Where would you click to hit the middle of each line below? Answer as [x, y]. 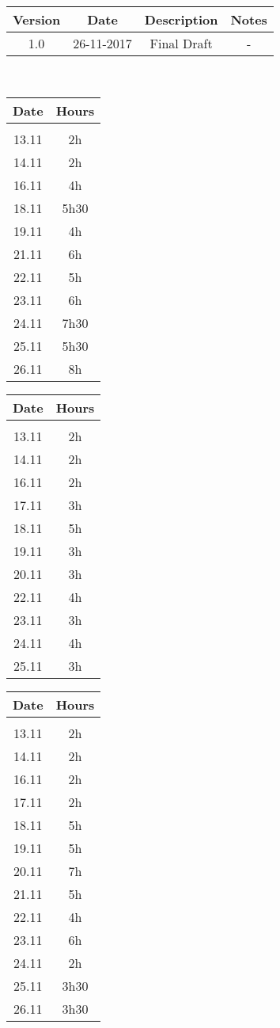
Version [37, 19]
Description [181, 19]
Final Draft [181, 43]
